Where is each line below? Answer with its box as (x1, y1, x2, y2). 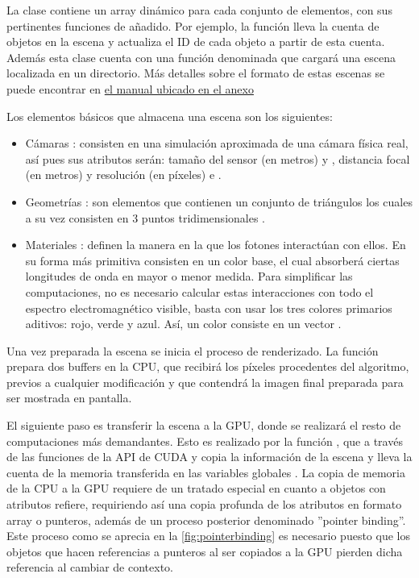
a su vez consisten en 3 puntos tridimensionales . (25, 209, 265, 226)
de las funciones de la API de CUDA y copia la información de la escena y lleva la (6, 448, 413, 465)
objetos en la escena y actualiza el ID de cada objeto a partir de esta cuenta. (6, 33, 385, 50)
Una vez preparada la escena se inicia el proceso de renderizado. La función (6, 342, 379, 359)
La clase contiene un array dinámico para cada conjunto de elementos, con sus (6, 2, 392, 18)
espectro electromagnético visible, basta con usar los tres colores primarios (25, 299, 392, 316)
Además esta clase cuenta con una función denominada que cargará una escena (6, 48, 396, 65)
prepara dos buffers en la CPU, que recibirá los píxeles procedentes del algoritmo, (6, 358, 409, 375)
